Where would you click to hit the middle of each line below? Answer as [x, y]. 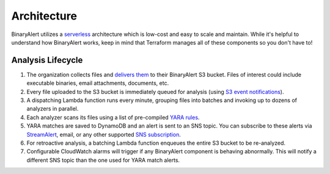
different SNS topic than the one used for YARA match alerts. [103, 160]
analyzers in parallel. [53, 109]
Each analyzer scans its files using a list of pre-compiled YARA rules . [113, 117]
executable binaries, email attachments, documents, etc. [98, 83]
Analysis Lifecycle [47, 60]
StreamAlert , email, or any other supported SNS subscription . [104, 134]
